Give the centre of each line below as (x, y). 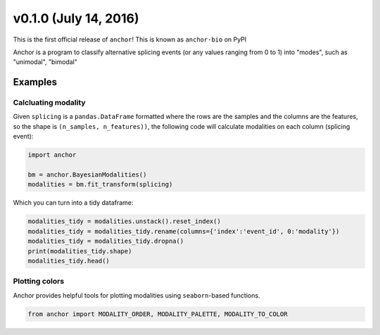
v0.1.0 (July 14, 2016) (76, 18)
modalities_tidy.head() (69, 261)
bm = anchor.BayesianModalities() (87, 175)
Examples (35, 82)
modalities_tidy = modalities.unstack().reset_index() (124, 221)
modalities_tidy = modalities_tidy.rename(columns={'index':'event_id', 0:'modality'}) (184, 231)
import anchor (52, 155)
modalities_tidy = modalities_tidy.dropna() (106, 241)
